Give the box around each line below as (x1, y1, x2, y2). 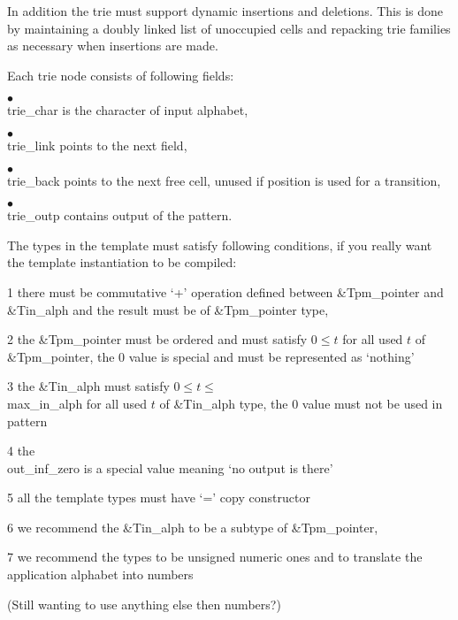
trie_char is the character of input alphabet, (7, 101, 248, 119)
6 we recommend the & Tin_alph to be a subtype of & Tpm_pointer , (7, 517, 378, 536)
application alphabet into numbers (7, 565, 194, 584)
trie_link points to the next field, (7, 135, 187, 154)
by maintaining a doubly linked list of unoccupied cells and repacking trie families (7, 19, 451, 37)
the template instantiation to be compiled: (7, 253, 237, 272)
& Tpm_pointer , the (7, 347, 115, 365)
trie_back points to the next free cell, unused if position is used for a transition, (7, 171, 441, 189)
